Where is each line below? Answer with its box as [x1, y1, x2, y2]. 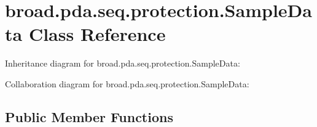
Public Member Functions [5, 107, 173, 126]
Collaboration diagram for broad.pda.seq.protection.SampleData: [5, 77, 249, 90]
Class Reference [28, 21, 166, 46]
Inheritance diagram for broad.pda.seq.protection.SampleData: [5, 57, 240, 70]
